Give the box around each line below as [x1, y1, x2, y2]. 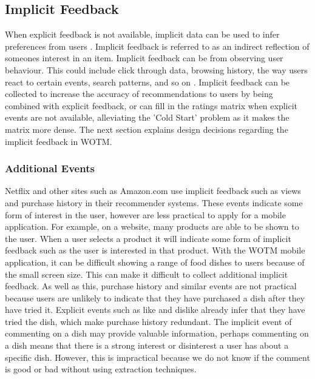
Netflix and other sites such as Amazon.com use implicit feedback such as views [5, 184, 301, 197]
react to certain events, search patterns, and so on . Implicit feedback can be [5, 75, 290, 88]
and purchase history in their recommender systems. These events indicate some [5, 196, 303, 209]
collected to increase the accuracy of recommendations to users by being [5, 87, 273, 100]
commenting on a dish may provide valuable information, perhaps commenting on [5, 327, 309, 340]
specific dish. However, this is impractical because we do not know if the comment [5, 350, 310, 363]
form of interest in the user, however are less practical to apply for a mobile [5, 208, 286, 221]
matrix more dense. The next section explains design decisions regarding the [5, 122, 288, 135]
